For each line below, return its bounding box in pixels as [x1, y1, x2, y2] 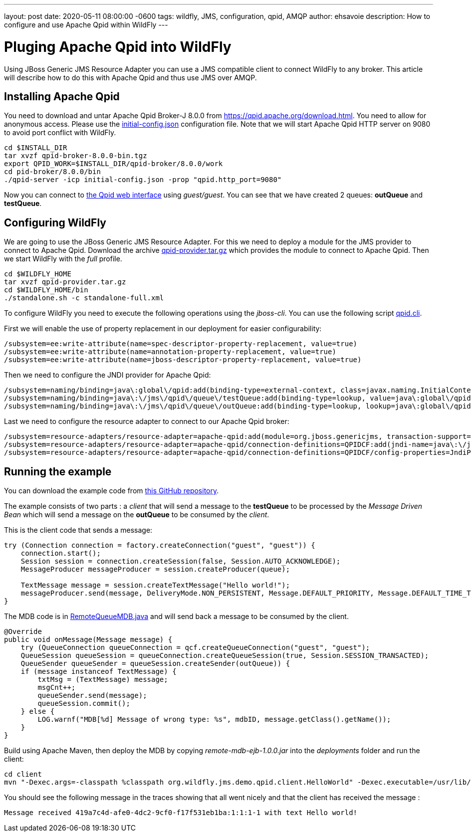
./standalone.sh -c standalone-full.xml [4, 294, 164, 302]
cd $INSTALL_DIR [4, 144, 67, 152]
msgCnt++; [37, 683, 76, 692]
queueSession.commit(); [37, 699, 130, 708]
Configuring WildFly [4, 216, 106, 229]
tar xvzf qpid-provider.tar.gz [4, 278, 126, 286]
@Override [4, 627, 42, 636]
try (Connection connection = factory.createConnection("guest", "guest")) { [4, 541, 315, 550]
